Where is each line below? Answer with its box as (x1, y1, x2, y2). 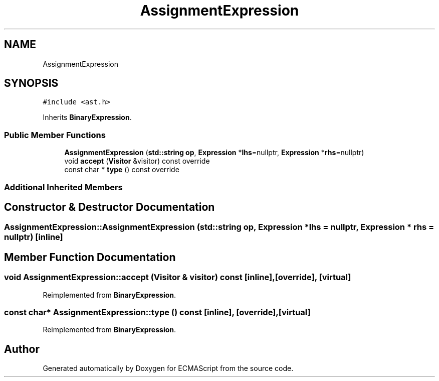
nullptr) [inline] (4, 232, 63, 242)
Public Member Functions (4, 130, 106, 140)
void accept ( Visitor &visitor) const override (64, 157, 210, 166)
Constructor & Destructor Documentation (4, 200, 215, 213)
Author (4, 342, 40, 355)
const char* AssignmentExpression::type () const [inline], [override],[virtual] (4, 307, 311, 317)
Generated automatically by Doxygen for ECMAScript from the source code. (43, 364, 294, 373)
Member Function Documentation (4, 250, 176, 264)
